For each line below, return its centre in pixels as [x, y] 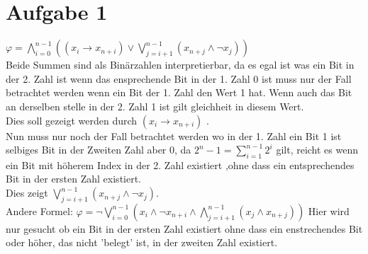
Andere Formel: [39, 210]
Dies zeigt [27, 193]
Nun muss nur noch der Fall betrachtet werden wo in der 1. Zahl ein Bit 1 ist [174, 135]
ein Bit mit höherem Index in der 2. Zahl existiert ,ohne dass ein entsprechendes [180, 164]
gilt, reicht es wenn [317, 150]
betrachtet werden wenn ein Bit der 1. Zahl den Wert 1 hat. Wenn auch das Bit [179, 92]
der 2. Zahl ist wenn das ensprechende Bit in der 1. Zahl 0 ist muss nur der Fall [179, 78]
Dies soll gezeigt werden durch [72, 120]
